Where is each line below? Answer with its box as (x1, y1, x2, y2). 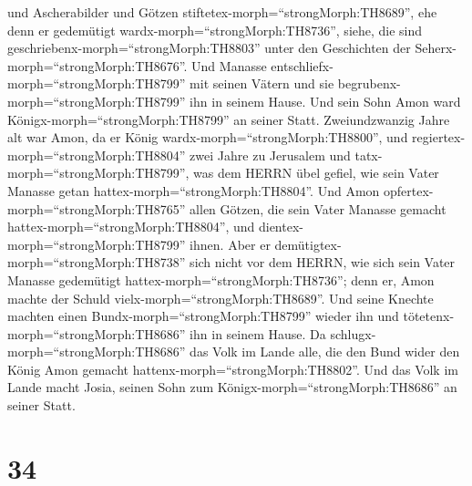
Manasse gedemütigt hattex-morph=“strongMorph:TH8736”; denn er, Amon (7, 270, 435, 289)
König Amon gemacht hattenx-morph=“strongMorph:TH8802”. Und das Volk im (7, 359, 458, 378)
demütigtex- (274, 234, 342, 253)
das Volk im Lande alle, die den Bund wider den (190, 342, 460, 361)
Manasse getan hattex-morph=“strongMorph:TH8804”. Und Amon (7, 181, 380, 200)
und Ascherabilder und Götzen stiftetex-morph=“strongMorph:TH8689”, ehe (7, 3, 437, 21)
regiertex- (412, 128, 466, 147)
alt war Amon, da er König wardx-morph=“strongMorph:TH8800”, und (7, 128, 408, 147)
